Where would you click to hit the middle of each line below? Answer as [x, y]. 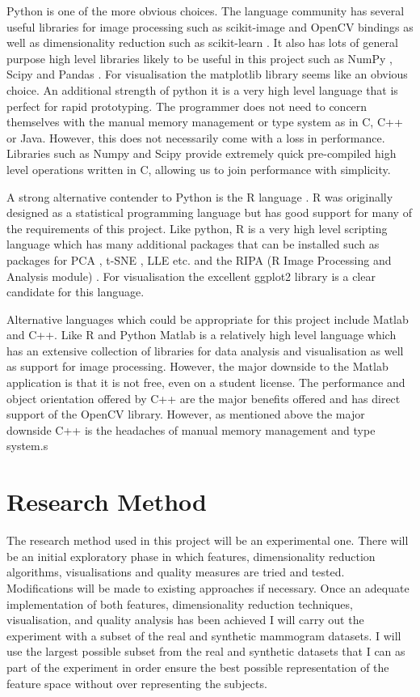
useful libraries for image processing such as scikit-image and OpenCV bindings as [210, 26]
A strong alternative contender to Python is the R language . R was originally [200, 196]
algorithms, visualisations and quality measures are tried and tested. [176, 572]
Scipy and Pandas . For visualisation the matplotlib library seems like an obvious [207, 74]
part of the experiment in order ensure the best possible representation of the [198, 667]
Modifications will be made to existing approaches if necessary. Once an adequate [208, 587]
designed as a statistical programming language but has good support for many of [209, 212]
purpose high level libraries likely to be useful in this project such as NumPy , [200, 58]
